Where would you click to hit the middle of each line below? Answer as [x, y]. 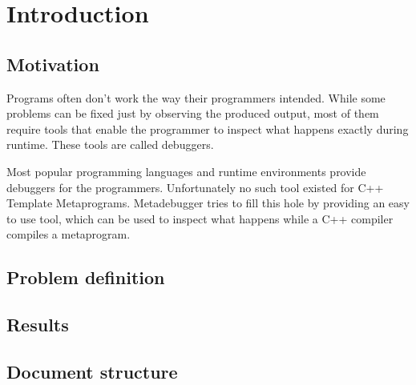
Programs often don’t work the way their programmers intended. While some [196, 97]
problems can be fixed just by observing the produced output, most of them [193, 113]
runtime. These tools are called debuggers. [110, 144]
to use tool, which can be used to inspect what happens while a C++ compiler [200, 218]
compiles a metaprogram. [69, 234]
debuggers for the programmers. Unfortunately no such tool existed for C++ [195, 187]
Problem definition [86, 277]
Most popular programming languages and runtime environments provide [186, 171]
